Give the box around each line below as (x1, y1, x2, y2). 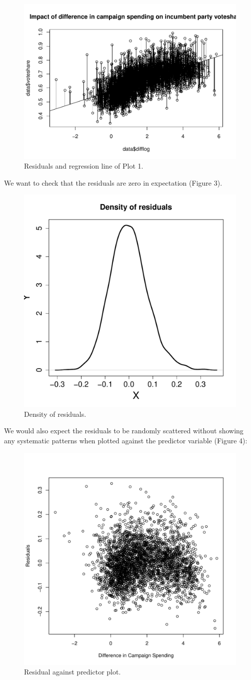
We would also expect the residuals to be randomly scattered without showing (4, 425, 243, 436)
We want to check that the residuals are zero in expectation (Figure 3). (4, 177, 222, 188)
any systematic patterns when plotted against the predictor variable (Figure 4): (4, 435, 247, 446)
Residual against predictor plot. (24, 666, 121, 677)
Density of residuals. (24, 408, 86, 419)
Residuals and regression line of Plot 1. (24, 161, 143, 171)
